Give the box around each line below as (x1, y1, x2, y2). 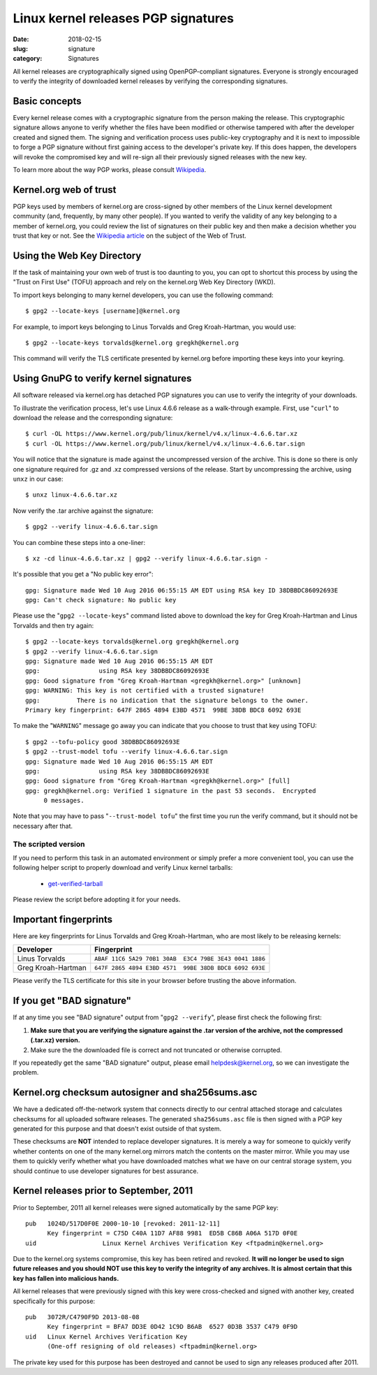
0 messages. (43, 796, 84, 805)
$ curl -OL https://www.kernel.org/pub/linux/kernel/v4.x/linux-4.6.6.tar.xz (25, 430, 298, 438)
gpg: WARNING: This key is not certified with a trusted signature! (25, 687, 265, 694)
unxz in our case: (13, 474, 64, 483)
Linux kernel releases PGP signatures (13, 10, 234, 26)
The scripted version (13, 839, 85, 849)
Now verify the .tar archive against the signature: (13, 507, 154, 515)
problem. (13, 1068, 39, 1077)
